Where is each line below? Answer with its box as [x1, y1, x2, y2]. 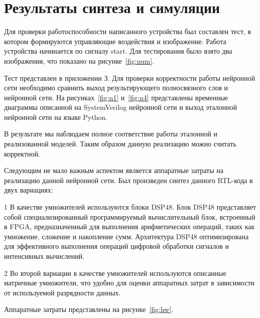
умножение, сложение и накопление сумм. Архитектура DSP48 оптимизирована [4, 231, 249, 241]
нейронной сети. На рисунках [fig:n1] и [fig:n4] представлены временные [4, 92, 228, 102]
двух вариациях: [4, 185, 53, 195]
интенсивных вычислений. [4, 251, 85, 261]
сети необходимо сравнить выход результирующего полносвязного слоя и [4, 82, 228, 93]
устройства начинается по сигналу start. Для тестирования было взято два [4, 46, 232, 56]
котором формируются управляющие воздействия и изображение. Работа [4, 36, 226, 46]
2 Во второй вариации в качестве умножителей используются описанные [4, 267, 226, 278]
